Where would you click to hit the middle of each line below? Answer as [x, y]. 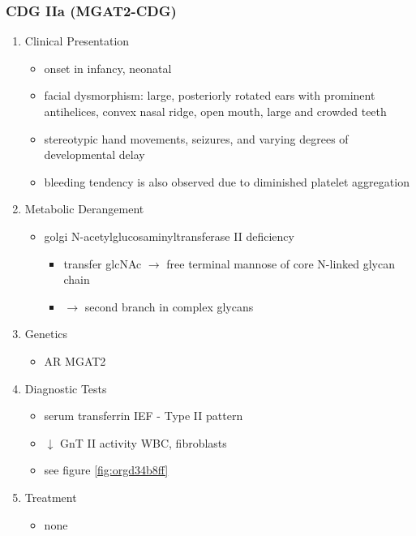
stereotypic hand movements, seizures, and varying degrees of [196, 138]
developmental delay [94, 154]
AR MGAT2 [75, 360]
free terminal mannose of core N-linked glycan [281, 263]
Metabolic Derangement [84, 209]
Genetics [46, 334]
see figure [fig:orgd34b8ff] [106, 470]
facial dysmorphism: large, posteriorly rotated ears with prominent [210, 95]
